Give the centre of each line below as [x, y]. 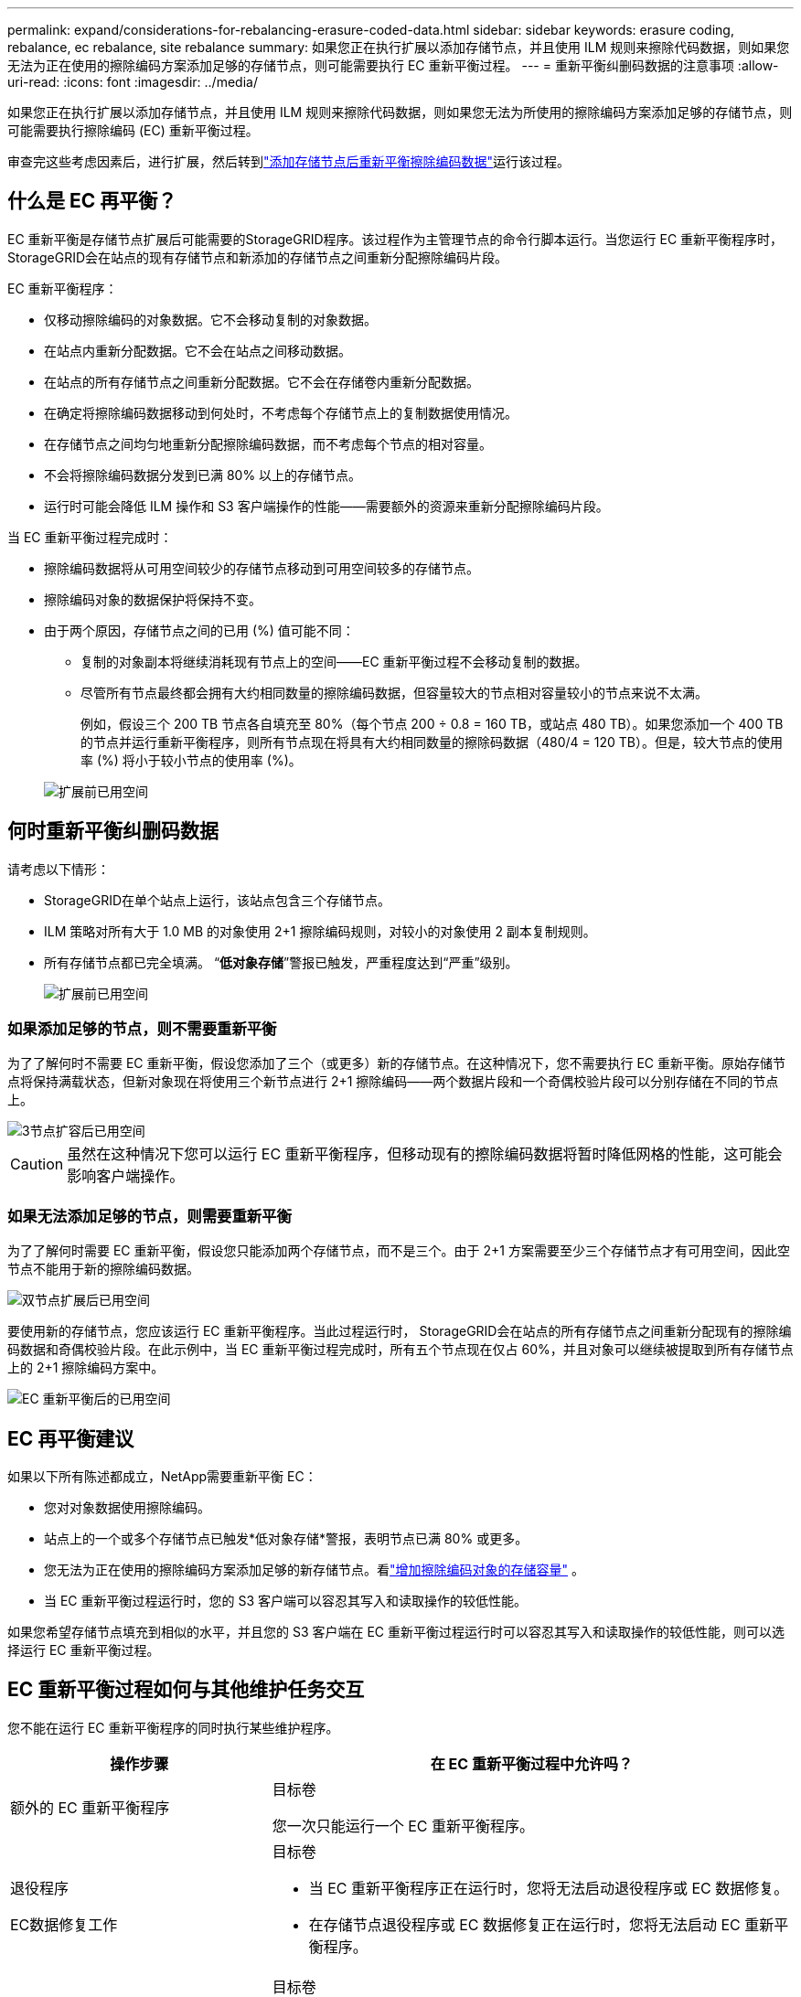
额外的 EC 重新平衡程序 [90, 1807]
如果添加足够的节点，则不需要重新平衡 [142, 1029]
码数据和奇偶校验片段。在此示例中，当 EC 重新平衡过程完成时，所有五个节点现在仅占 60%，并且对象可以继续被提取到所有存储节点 [400, 1350]
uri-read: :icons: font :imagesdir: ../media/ [133, 82]
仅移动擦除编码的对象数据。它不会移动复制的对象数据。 [210, 319]
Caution [37, 1164]
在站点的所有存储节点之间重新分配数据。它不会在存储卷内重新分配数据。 [262, 381]
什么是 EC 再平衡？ [92, 201]
